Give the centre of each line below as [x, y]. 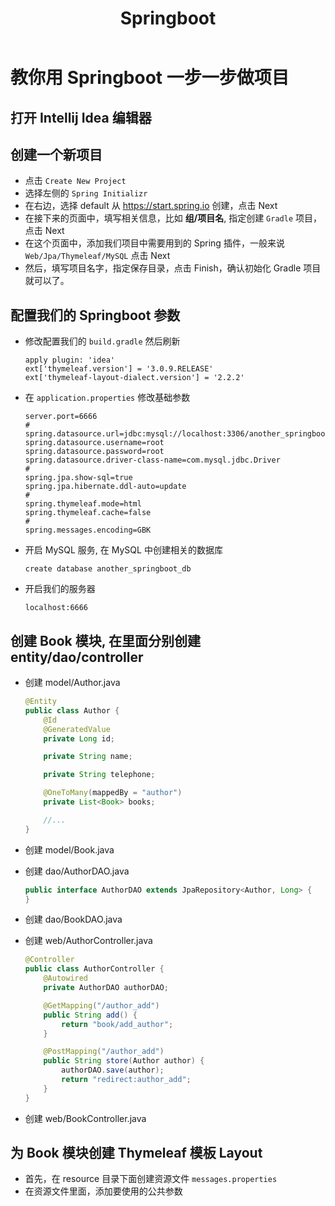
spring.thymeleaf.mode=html [83, 504]
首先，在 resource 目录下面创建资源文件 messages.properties [151, 1179]
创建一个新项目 [56, 154]
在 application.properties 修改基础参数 [107, 398]
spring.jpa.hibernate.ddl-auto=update [105, 487]
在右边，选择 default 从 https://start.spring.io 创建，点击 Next [151, 206]
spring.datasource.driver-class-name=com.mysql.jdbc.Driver [152, 460]
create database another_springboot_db [108, 569]
